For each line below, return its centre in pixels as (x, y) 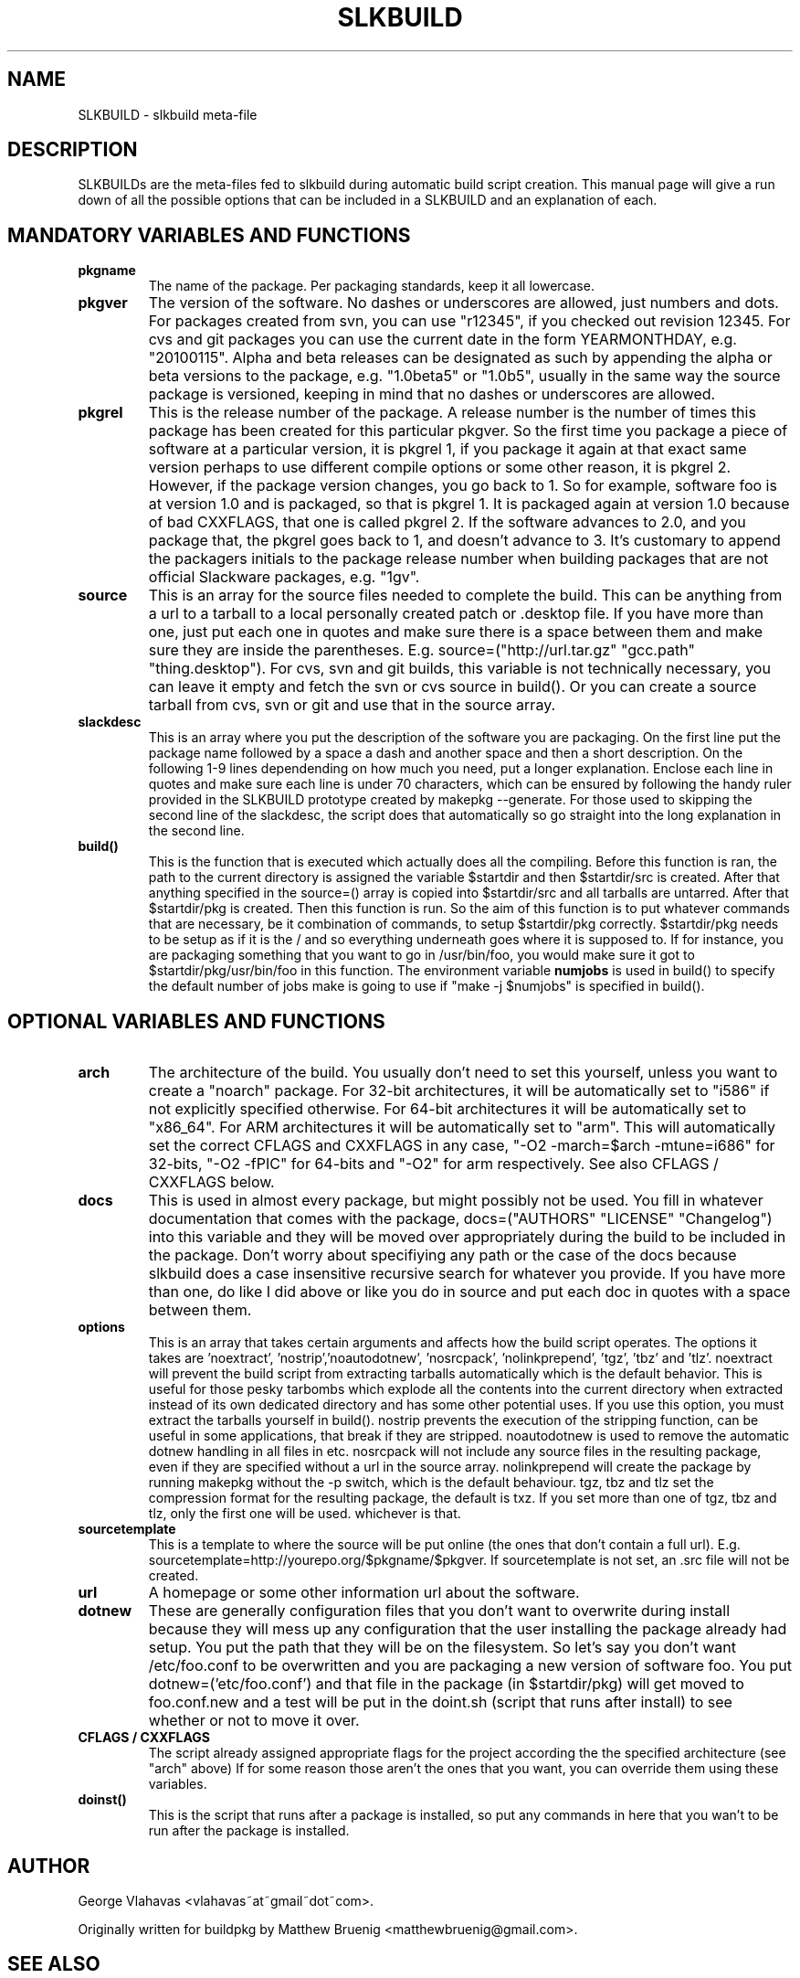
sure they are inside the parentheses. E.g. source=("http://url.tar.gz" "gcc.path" (422, 650)
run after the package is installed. (249, 1831)
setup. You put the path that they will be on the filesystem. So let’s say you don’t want (442, 1648)
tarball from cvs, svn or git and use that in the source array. (352, 705)
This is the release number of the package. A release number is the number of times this (452, 413)
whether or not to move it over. (254, 1721)
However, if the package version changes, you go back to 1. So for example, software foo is (463, 486)
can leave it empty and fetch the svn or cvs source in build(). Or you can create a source (453, 687)
